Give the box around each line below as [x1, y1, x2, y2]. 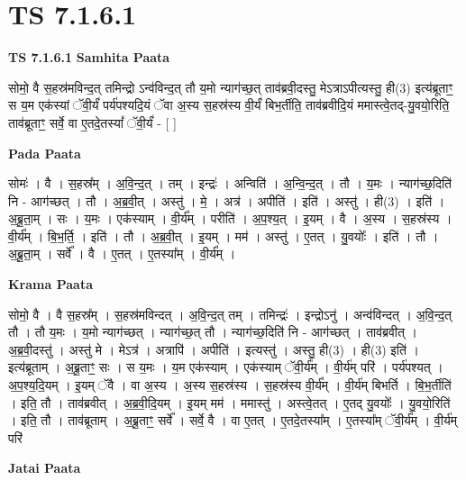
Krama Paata [8, 275, 93, 294]
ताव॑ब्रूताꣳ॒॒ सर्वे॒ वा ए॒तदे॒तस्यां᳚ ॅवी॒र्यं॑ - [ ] [8, 113, 177, 131]
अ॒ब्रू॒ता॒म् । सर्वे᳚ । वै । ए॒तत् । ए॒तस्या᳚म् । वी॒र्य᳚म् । [8, 244, 236, 263]
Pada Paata [8, 143, 81, 162]
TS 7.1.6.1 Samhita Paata [8, 48, 170, 67]
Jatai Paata [8, 458, 81, 477]
